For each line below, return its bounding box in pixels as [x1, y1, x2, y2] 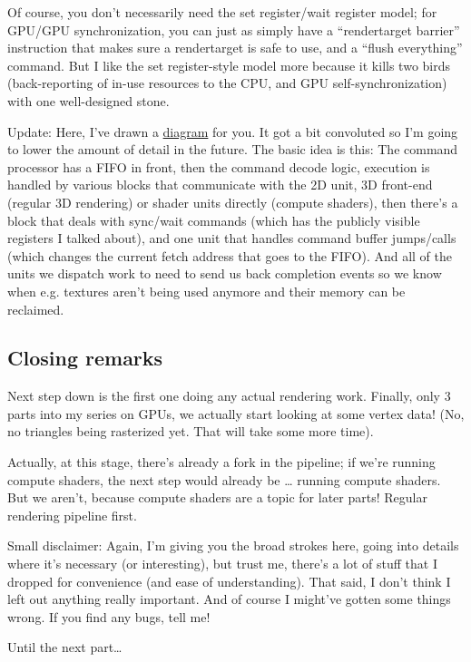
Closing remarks [7, 344, 163, 372]
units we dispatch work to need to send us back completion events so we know [7, 264, 442, 283]
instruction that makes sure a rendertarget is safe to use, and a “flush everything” [7, 38, 463, 57]
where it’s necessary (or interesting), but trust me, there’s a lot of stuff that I [7, 554, 438, 573]
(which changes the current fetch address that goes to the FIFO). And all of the [7, 246, 453, 265]
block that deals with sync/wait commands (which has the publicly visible [7, 210, 420, 229]
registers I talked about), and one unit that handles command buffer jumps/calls [7, 229, 456, 248]
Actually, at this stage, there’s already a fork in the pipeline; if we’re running [7, 453, 436, 472]
